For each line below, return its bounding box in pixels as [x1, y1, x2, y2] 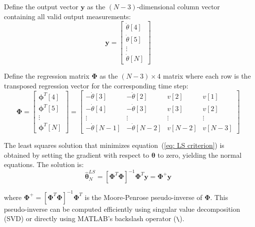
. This [210, 192, 228, 202]
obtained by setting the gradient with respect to [4, 149, 149, 160]
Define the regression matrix [4, 70, 90, 81]
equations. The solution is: [4, 159, 84, 170]
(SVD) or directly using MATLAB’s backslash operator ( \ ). [4, 213, 184, 224]
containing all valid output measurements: [4, 11, 131, 21]
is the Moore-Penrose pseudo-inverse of [84, 192, 202, 202]
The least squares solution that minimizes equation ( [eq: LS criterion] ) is [4, 140, 224, 150]
